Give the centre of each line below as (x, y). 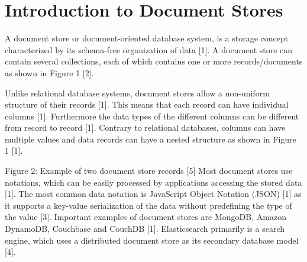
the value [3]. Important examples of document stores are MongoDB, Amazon (146, 217)
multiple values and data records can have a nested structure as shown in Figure (151, 139)
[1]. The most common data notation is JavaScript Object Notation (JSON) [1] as (153, 194)
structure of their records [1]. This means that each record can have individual (147, 104)
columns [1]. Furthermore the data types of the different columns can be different (152, 116)
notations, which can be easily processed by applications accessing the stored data (153, 182)
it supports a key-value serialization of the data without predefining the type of (148, 205)
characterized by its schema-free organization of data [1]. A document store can (149, 49)
